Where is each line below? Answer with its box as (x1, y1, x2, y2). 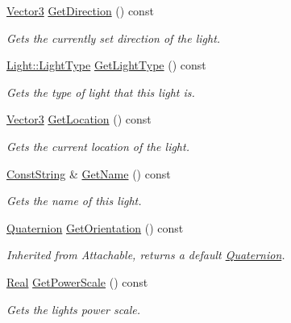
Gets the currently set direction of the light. (6, 29, 221, 46)
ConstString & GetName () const (6, 165, 171, 182)
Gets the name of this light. (6, 192, 142, 209)
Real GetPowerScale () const (6, 273, 148, 290)
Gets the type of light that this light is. (6, 83, 195, 100)
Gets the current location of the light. (6, 137, 189, 154)
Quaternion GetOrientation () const (6, 219, 184, 236)
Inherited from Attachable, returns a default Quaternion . (6, 246, 285, 263)
